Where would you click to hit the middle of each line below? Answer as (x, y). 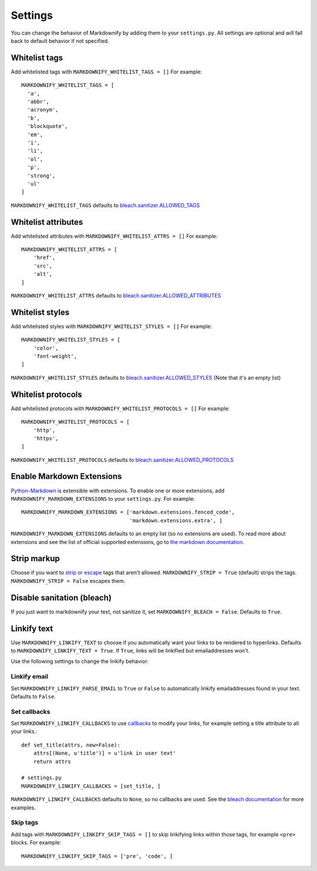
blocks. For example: (36, 843)
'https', (46, 438)
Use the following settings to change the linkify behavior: (80, 661)
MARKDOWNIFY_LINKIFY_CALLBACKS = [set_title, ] (91, 786)
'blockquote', (48, 126)
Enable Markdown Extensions (66, 476)
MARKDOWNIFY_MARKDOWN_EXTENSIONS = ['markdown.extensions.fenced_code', (128, 512)
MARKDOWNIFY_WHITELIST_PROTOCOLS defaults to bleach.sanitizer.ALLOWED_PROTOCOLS (122, 460)
